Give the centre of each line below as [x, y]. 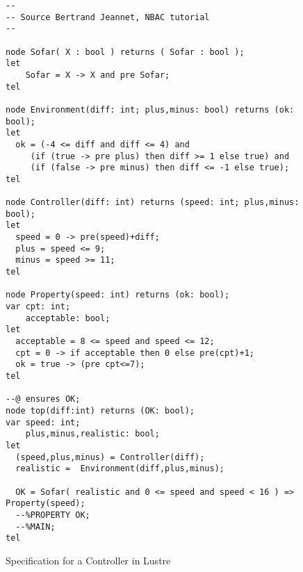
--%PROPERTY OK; [53, 515]
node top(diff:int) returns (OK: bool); [100, 410]
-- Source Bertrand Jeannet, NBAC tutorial [108, 17]
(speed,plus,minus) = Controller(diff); [110, 457]
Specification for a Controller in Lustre [88, 560]
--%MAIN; [35, 526]
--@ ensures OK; [43, 399]
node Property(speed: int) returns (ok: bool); [118, 295]
